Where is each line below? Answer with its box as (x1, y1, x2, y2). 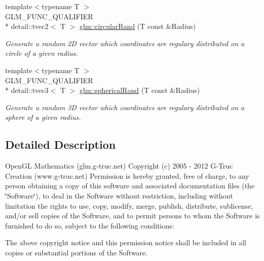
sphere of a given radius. (5, 112, 81, 122)
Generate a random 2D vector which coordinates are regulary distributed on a (5, 38, 245, 48)
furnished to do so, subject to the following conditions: (5, 220, 174, 231)
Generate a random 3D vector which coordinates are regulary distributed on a (5, 102, 245, 112)
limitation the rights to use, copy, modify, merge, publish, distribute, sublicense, (5, 200, 253, 211)
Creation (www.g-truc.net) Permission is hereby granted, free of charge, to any (5, 170, 249, 181)
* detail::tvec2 (5, 21, 49, 31)
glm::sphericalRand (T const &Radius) (79, 85, 200, 95)
